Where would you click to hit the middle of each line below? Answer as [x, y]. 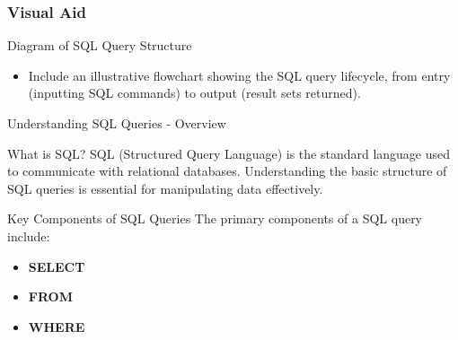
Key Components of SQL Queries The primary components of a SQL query [215, 218]
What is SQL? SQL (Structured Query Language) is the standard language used [229, 153]
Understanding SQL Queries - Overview [117, 123]
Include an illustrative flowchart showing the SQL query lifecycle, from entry [239, 75]
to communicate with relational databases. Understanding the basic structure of [227, 171]
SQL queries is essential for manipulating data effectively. [165, 188]
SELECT [57, 266]
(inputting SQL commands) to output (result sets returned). [194, 93]
